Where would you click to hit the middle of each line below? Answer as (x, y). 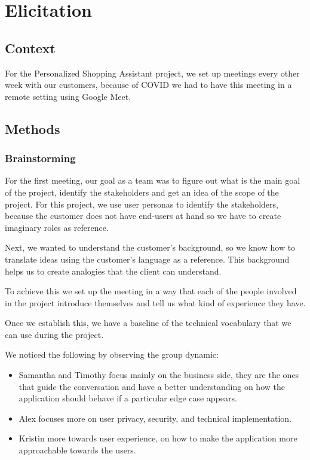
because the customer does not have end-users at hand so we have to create (143, 216)
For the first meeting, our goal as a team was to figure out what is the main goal (153, 180)
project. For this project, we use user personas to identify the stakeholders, (142, 204)
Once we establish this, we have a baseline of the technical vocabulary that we (148, 323)
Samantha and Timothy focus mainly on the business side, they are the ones (159, 375)
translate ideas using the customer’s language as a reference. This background (147, 259)
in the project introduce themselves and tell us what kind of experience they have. (155, 302)
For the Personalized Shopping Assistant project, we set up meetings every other (152, 73)
